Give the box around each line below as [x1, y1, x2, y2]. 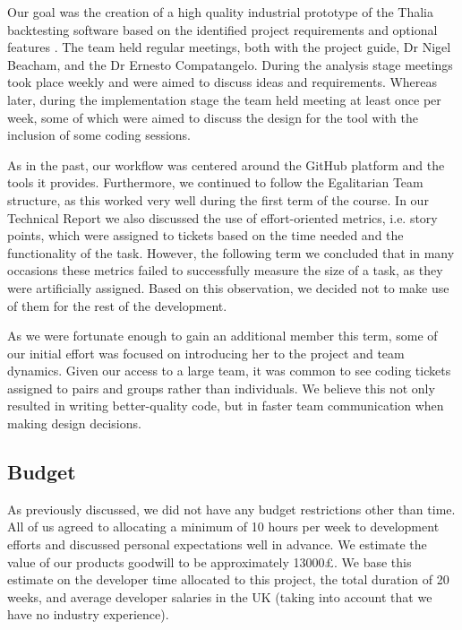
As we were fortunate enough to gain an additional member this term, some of [7, 326, 438, 345]
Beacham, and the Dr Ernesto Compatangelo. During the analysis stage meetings [7, 55, 453, 73]
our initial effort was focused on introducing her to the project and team [7, 343, 405, 362]
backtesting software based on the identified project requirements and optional [7, 20, 438, 39]
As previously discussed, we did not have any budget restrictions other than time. [7, 499, 456, 518]
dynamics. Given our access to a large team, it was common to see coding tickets [7, 361, 451, 380]
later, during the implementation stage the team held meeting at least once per [7, 90, 441, 108]
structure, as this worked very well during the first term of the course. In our [7, 190, 429, 209]
